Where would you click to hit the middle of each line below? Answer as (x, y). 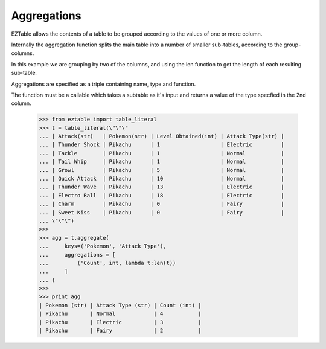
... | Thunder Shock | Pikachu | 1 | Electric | (161, 145)
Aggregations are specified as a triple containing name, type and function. (104, 84)
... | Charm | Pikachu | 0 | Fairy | (161, 204)
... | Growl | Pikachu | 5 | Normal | (161, 170)
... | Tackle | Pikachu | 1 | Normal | (161, 153)
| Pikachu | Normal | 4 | (120, 314)
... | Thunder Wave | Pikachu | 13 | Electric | (161, 187)
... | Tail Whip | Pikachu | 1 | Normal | (161, 162)
